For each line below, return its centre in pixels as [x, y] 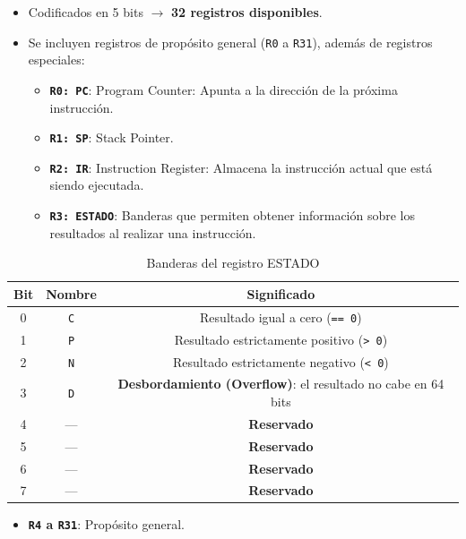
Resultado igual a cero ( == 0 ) [281, 317]
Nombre [71, 293]
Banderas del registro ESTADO [233, 263]
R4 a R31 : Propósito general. [106, 524]
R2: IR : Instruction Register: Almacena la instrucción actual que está [241, 167]
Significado [281, 293]
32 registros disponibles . [246, 12]
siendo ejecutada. [97, 185]
